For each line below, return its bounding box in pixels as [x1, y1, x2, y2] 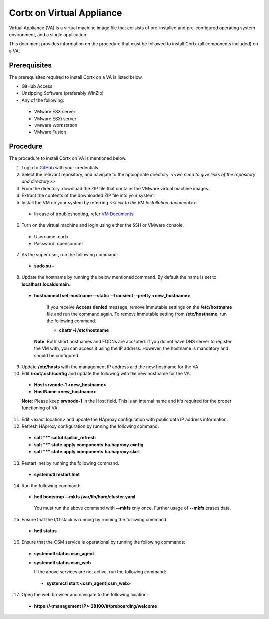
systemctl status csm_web [34, 560, 91, 566]
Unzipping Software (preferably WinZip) [21, 90, 104, 96]
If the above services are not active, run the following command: [34, 569, 166, 575]
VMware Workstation [34, 122, 77, 128]
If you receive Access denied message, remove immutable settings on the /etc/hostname [46, 304, 232, 310]
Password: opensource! [34, 241, 83, 247]
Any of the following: [21, 97, 64, 103]
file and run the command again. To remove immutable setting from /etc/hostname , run [46, 311, 227, 317]
